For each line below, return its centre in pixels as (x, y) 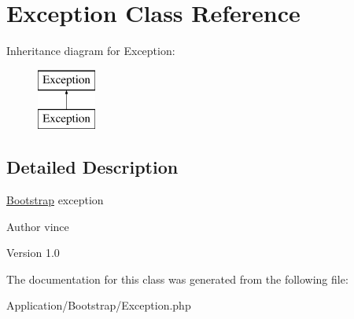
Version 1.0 (33, 253)
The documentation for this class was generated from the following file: (177, 279)
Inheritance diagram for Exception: (91, 51)
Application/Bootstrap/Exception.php (99, 305)
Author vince (38, 226)
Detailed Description (92, 167)
